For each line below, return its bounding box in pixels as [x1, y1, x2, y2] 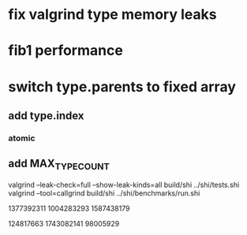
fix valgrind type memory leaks [8, 6, 217, 24]
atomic [8, 132, 36, 144]
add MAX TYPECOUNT [8, 157, 110, 173]
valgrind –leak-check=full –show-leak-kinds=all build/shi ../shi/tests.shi [8, 180, 240, 189]
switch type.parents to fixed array [8, 77, 237, 95]
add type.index [8, 109, 84, 122]
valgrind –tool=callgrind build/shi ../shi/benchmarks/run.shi [8, 188, 200, 198]
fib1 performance [8, 42, 124, 60]
